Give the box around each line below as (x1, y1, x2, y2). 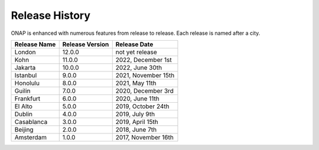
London (14, 48, 36, 56)
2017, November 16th (115, 133, 174, 141)
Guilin (14, 86, 31, 94)
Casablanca (14, 118, 48, 126)
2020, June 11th (115, 94, 159, 103)
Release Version (62, 40, 109, 48)
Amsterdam (14, 133, 47, 141)
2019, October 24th (115, 102, 170, 110)
